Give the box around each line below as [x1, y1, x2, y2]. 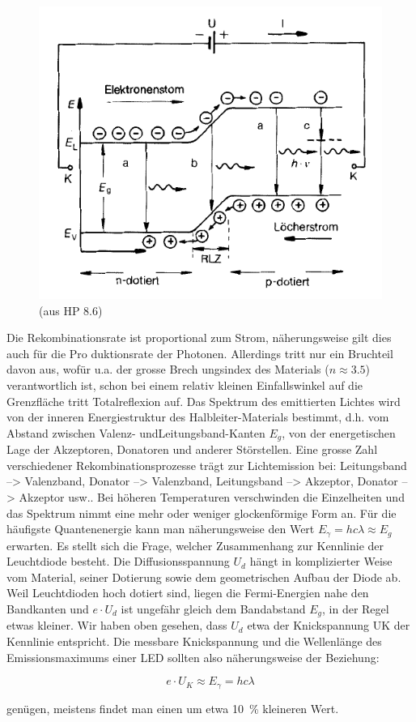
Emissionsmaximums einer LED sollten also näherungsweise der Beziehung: [6, 648, 380, 665]
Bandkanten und [6, 600, 89, 617]
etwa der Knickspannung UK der [247, 617, 410, 634]
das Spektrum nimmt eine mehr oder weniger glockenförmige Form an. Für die [6, 504, 397, 521]
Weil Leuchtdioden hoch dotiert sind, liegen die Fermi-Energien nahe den [6, 584, 369, 601]
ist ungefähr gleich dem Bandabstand [121, 600, 306, 617]
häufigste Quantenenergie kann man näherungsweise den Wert [6, 520, 315, 537]
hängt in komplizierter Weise [249, 553, 393, 570]
